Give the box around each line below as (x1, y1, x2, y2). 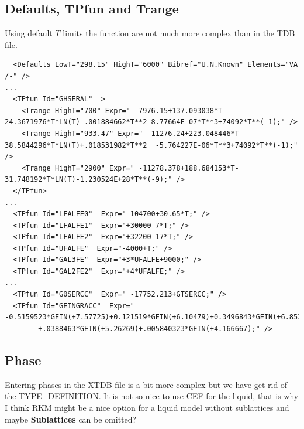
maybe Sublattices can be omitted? (5, 413, 137, 425)
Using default (5, 27, 53, 39)
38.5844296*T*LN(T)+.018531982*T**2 (5, 141, 147, 149)
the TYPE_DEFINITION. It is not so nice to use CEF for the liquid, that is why (5, 390, 299, 402)
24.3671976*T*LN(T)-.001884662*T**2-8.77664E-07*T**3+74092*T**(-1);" (5, 118, 285, 127)
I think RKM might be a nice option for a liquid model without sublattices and (5, 401, 289, 414)
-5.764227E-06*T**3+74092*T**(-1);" (155, 141, 298, 149)
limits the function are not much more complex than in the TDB (63, 27, 295, 39)
